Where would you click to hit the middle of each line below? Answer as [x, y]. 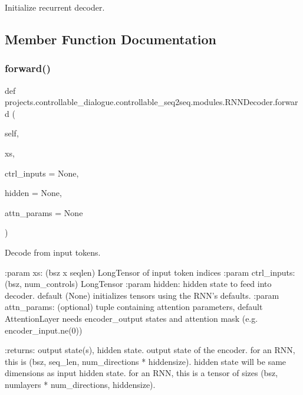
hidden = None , [33, 193]
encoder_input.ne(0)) [44, 330]
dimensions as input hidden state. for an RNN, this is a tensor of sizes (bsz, [141, 373]
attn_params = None [44, 212]
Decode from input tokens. [53, 252]
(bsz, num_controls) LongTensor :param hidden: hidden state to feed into [138, 284]
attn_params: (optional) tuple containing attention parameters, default [134, 307]
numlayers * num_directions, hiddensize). [80, 384]
